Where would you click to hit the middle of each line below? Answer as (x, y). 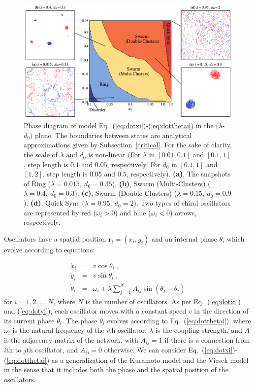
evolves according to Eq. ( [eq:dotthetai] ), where (179, 320)
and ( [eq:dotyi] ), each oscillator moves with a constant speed (95, 311)
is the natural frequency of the (58, 330)
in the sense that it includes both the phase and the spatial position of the (116, 369)
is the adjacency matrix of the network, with (71, 339)
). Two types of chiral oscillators (182, 203)
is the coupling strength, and (199, 330)
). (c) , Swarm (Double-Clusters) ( (126, 193)
